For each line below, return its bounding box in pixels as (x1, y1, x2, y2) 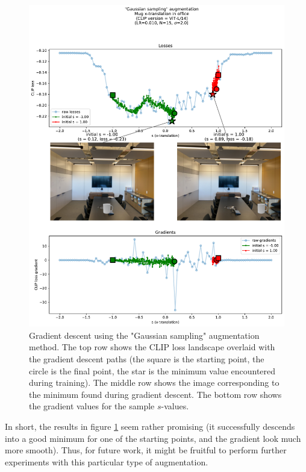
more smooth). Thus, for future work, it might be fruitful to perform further (5, 444, 287, 456)
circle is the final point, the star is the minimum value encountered (29, 364, 276, 377)
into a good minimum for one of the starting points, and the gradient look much (5, 432, 301, 444)
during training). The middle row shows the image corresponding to (29, 376, 279, 389)
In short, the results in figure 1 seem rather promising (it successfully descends (5, 420, 295, 432)
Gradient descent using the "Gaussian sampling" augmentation (29, 329, 260, 341)
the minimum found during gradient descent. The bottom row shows (29, 388, 282, 400)
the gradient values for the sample (29, 400, 155, 412)
